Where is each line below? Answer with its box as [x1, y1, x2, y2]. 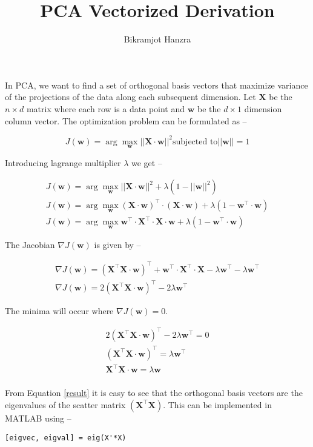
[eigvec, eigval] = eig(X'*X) [5, 433, 127, 442]
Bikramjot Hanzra [124, 33, 191, 45]
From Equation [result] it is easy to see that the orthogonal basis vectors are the [5, 386, 303, 399]
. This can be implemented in [163, 398, 272, 411]
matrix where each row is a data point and [26, 102, 185, 115]
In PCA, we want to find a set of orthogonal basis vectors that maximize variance [5, 78, 308, 91]
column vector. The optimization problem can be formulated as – [5, 114, 247, 127]
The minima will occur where [5, 304, 114, 317]
